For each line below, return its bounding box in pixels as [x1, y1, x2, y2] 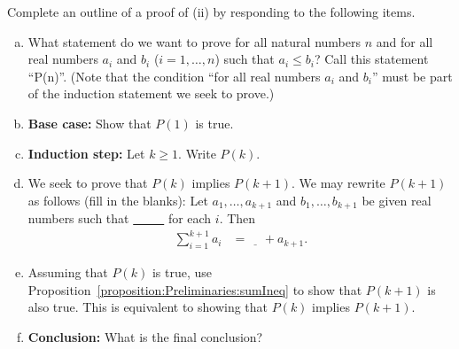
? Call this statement [314, 50, 429, 68]
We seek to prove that [27, 174, 148, 192]
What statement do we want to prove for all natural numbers [27, 32, 361, 50]
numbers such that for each [27, 209, 212, 228]
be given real [362, 190, 432, 209]
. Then [219, 209, 256, 228]
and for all [376, 32, 433, 50]
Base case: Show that [27, 113, 152, 132]
